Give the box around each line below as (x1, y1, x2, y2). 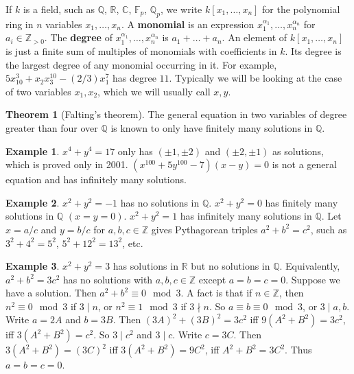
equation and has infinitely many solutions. (5, 172, 187, 187)
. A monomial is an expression (121, 16, 255, 31)
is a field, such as (23, 2, 95, 16)
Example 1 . (5, 143, 60, 158)
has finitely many (265, 195, 338, 209)
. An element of (222, 30, 287, 45)
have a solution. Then (5, 285, 97, 300)
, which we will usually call (97, 84, 211, 98)
